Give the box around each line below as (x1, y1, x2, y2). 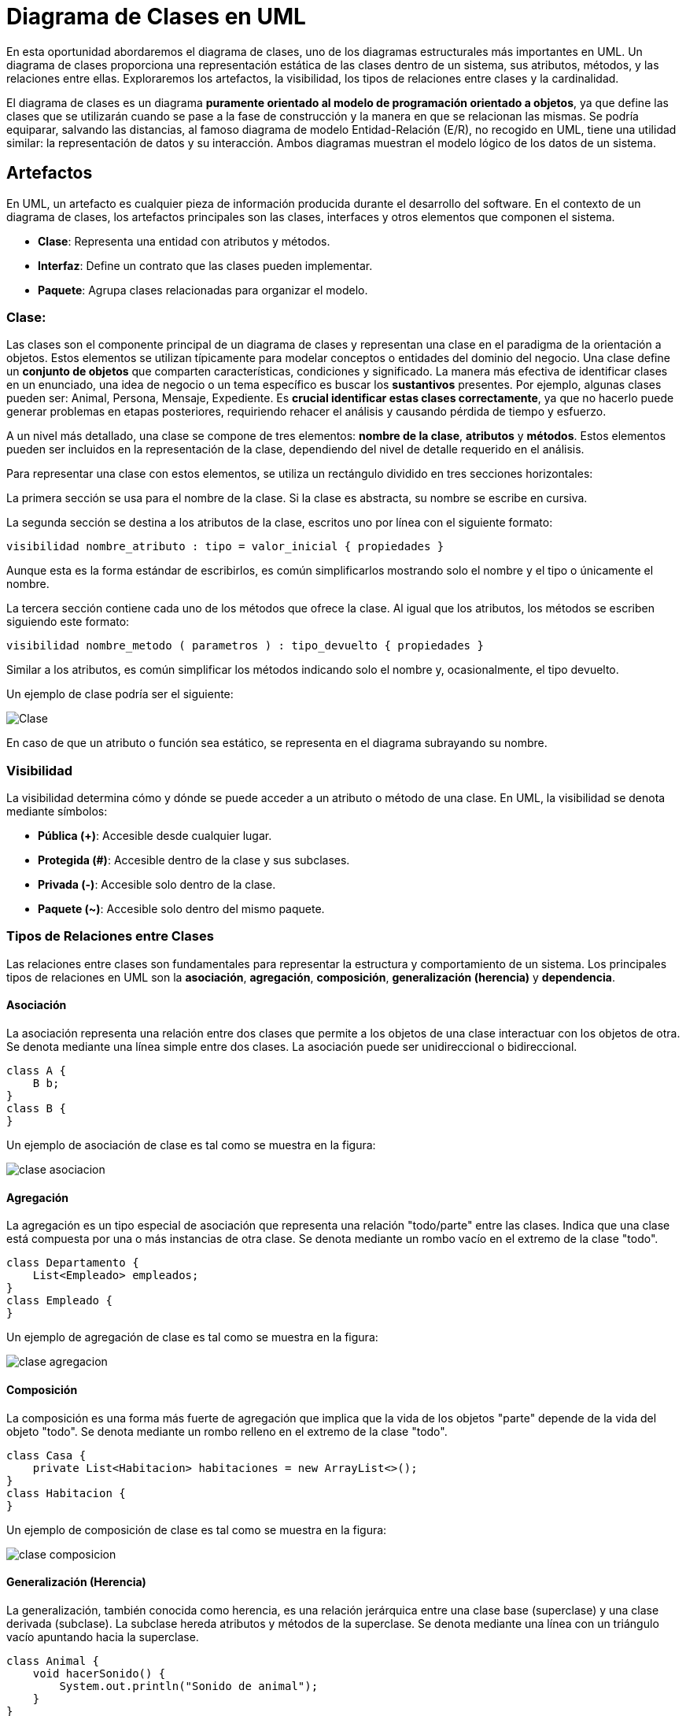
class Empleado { (6, 1294, 112, 1307)
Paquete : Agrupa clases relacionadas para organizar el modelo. (38, 283, 368, 297)
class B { (6, 1102, 66, 1115)
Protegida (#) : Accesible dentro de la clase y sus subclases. (38, 853, 350, 867)
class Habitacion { (6, 1486, 126, 1500)
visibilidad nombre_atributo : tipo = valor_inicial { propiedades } (6, 540, 444, 553)
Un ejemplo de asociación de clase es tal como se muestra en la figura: (6, 1138, 376, 1152)
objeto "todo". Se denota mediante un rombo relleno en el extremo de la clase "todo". (6, 1424, 448, 1438)
